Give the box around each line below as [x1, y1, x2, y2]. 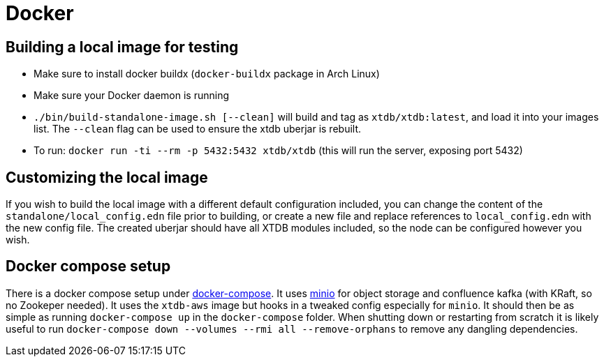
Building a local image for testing [6, 38, 239, 56]
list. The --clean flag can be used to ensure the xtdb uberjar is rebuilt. [34, 123, 362, 135]
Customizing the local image [6, 168, 208, 186]
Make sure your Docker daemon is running [34, 89, 230, 102]
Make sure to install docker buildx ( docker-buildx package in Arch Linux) [34, 68, 380, 80]
